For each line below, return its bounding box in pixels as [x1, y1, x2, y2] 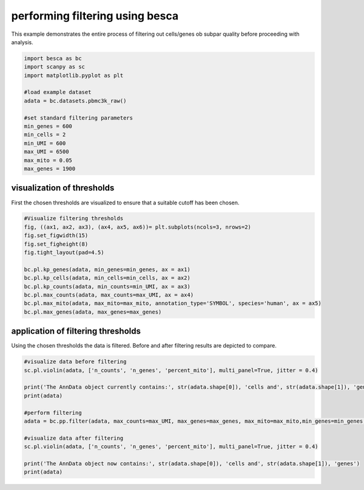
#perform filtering [24, 409, 82, 416]
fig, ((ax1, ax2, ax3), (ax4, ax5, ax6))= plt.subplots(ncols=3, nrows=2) [24, 223, 252, 230]
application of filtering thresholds [11, 326, 141, 337]
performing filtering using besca [11, 9, 179, 22]
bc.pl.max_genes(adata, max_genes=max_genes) [24, 308, 162, 315]
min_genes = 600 [24, 123, 73, 130]
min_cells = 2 [24, 131, 66, 138]
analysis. [11, 38, 33, 45]
